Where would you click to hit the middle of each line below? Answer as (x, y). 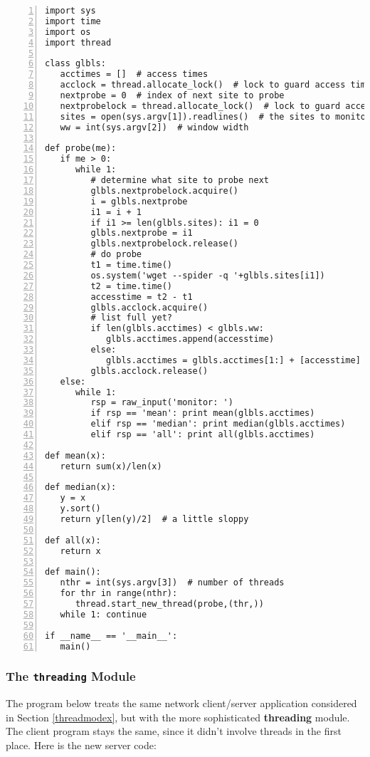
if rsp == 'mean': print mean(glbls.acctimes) (203, 413)
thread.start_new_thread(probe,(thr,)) (169, 604)
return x (80, 551)
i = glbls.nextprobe (139, 201)
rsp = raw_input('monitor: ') (162, 403)
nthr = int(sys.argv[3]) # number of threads (172, 583)
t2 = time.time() (131, 286)
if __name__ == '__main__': (111, 636)
